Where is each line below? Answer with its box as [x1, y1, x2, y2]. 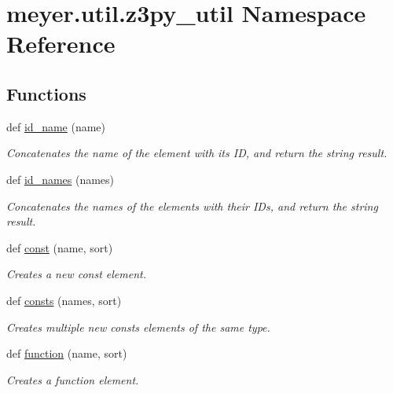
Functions [6, 81, 86, 105]
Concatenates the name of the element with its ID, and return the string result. [6, 145, 387, 161]
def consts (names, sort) [6, 292, 122, 308]
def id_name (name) [6, 118, 106, 134]
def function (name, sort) [6, 345, 127, 362]
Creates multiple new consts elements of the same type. [6, 318, 270, 335]
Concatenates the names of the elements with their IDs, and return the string [6, 197, 378, 214]
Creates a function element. [6, 371, 139, 387]
